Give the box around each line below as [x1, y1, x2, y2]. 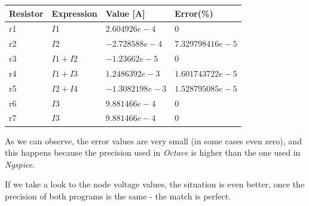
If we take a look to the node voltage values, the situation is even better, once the [5, 178, 305, 190]
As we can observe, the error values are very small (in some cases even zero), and [5, 134, 302, 147]
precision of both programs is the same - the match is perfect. [5, 189, 231, 202]
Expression [51, 7, 97, 19]
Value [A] [105, 7, 145, 19]
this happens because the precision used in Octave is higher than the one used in [5, 146, 301, 159]
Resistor [9, 7, 44, 19]
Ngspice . [5, 157, 35, 170]
